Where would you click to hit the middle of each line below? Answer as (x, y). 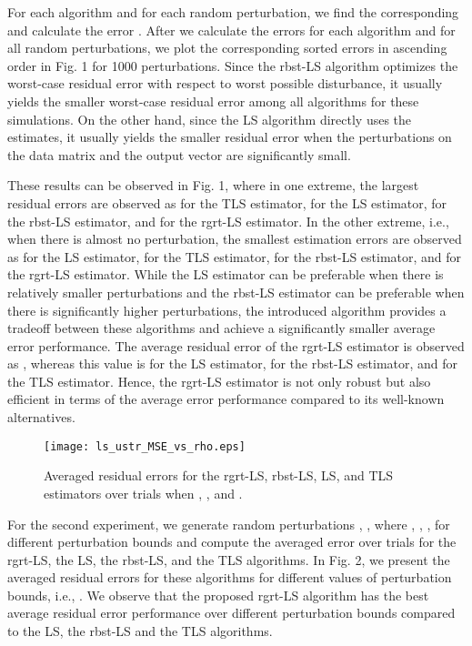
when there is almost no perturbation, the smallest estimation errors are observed (235, 239)
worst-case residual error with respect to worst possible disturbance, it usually (225, 83)
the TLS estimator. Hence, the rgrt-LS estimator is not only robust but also (219, 381)
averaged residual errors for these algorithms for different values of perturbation (230, 577)
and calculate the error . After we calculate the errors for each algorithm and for (231, 30)
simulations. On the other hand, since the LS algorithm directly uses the (210, 119)
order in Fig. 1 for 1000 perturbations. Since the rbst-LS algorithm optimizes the (233, 65)
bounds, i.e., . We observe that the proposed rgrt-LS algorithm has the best (218, 595)
